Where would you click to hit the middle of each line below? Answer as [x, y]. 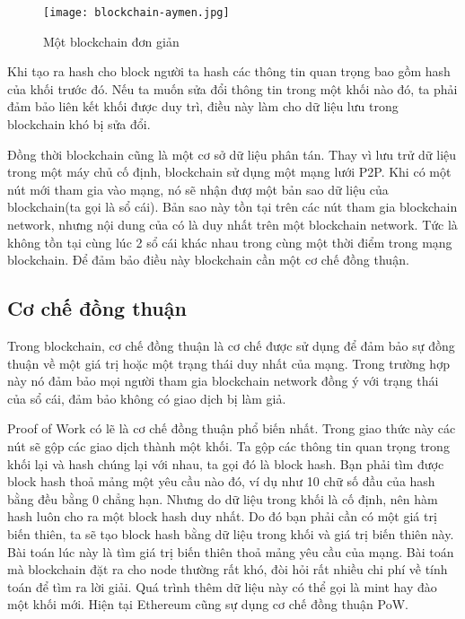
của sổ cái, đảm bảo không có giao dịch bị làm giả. [147, 398]
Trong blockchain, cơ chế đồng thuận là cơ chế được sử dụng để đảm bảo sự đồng [231, 345]
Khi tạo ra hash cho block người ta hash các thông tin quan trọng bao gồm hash [229, 71]
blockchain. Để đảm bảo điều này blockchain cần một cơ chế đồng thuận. [208, 260]
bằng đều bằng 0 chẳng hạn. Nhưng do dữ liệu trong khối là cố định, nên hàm [223, 498]
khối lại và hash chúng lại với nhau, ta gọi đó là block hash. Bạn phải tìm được [226, 463]
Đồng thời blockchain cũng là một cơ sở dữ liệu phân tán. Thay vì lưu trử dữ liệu [232, 154]
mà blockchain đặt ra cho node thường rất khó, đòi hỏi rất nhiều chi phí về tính [228, 569]
